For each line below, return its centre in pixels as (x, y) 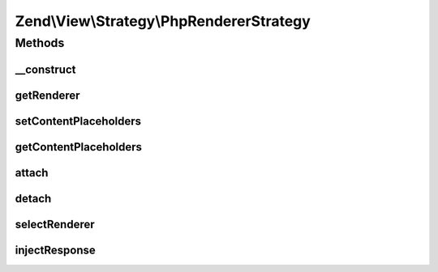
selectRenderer (55, 224)
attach (32, 173)
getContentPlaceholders (78, 147)
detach (33, 198)
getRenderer (47, 95)
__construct (45, 69)
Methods (40, 43)
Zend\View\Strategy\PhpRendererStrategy (163, 21)
